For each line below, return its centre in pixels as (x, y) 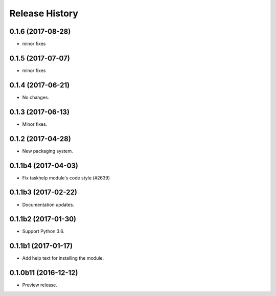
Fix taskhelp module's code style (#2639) (66, 178)
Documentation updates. (48, 204)
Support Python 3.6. (43, 231)
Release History (44, 13)
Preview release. (40, 285)
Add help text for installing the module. (63, 258)
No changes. (36, 97)
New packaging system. (48, 151)
